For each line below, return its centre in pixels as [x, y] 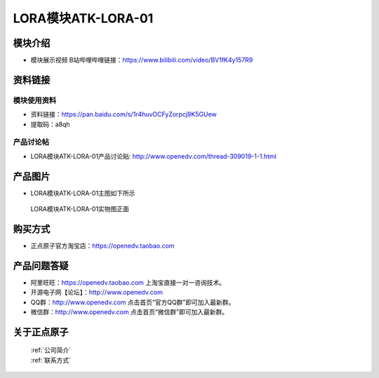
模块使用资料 [35, 100]
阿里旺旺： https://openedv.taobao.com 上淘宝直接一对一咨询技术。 [128, 282]
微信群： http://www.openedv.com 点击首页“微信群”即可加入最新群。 [129, 312]
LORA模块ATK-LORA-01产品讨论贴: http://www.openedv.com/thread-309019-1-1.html [153, 156]
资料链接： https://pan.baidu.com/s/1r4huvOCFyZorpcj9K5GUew [124, 114]
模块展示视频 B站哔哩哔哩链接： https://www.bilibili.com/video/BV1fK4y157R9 [142, 60]
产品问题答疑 [41, 265]
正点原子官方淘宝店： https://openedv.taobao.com [102, 245]
